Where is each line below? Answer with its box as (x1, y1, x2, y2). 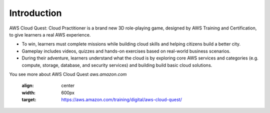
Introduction (9, 7, 62, 18)
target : (21, 96, 36, 102)
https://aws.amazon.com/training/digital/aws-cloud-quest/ (61, 96, 182, 102)
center (61, 82, 75, 88)
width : (21, 89, 36, 95)
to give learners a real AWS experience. (9, 31, 91, 37)
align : (21, 82, 34, 88)
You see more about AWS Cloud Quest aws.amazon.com (9, 71, 127, 77)
